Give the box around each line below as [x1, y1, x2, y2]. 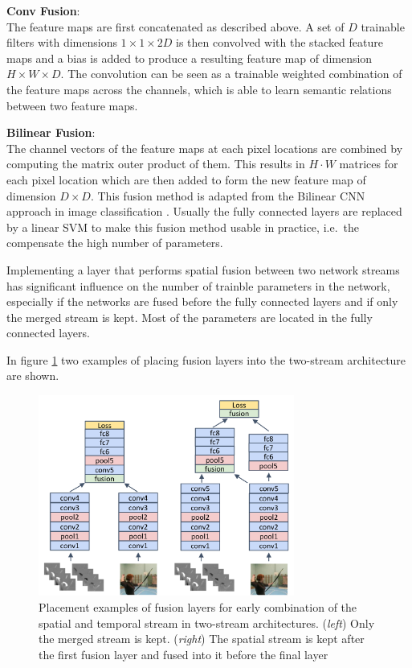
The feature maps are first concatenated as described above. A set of [6, 18, 345, 35]
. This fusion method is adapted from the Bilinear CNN [90, 187, 365, 204]
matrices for [339, 155, 398, 172]
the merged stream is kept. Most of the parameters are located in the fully [6, 308, 373, 325]
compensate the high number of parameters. [6, 234, 223, 251]
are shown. [6, 367, 59, 384]
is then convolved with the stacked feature [175, 34, 383, 51]
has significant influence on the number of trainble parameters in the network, [6, 277, 390, 294]
